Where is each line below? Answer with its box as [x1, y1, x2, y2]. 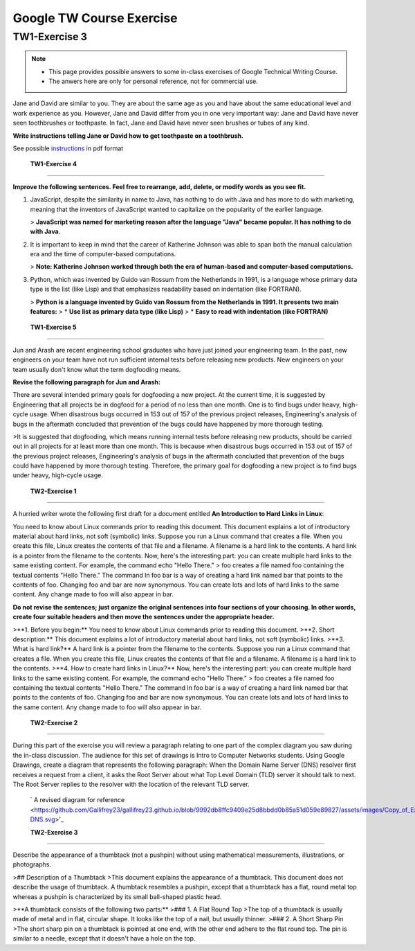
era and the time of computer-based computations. [30, 250, 176, 258]
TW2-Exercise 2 [30, 719, 78, 727]
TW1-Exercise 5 [30, 323, 77, 332]
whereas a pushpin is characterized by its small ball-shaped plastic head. [12, 892, 222, 900]
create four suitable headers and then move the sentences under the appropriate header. [12, 613, 275, 621]
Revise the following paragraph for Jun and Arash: [12, 377, 160, 386]
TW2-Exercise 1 [30, 487, 77, 495]
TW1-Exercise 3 [12, 30, 88, 43]
